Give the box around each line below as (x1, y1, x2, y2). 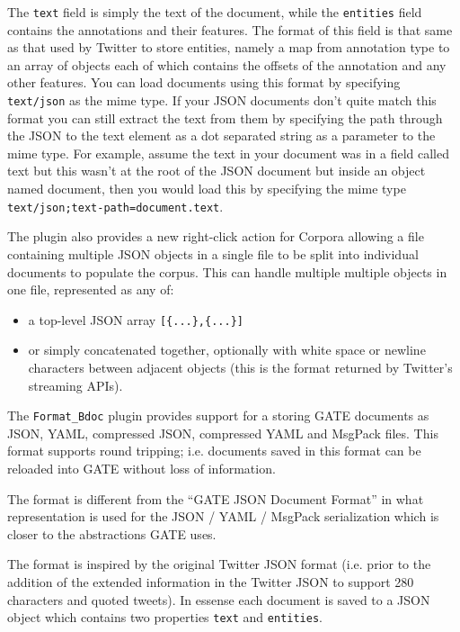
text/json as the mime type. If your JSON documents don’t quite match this (7, 91, 437, 110)
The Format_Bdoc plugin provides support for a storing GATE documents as (7, 406, 429, 425)
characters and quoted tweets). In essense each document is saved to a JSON (7, 590, 430, 609)
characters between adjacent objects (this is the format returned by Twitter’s (28, 357, 453, 376)
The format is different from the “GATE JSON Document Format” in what (7, 489, 424, 508)
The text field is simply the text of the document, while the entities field (7, 3, 422, 21)
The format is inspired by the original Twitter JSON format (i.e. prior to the (7, 555, 431, 573)
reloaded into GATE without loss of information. (7, 458, 276, 477)
